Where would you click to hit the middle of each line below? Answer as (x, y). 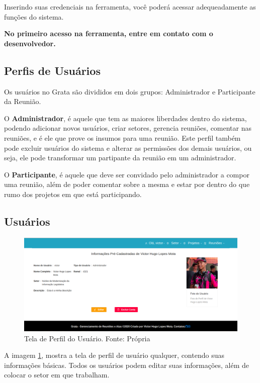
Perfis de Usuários (52, 70)
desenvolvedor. (30, 43)
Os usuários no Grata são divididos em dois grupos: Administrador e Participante (130, 91)
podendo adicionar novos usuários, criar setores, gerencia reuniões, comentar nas (128, 128)
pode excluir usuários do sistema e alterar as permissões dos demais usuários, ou (128, 148)
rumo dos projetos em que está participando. (73, 194)
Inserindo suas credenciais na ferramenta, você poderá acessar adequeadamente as (130, 7)
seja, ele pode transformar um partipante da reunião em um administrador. (120, 158)
